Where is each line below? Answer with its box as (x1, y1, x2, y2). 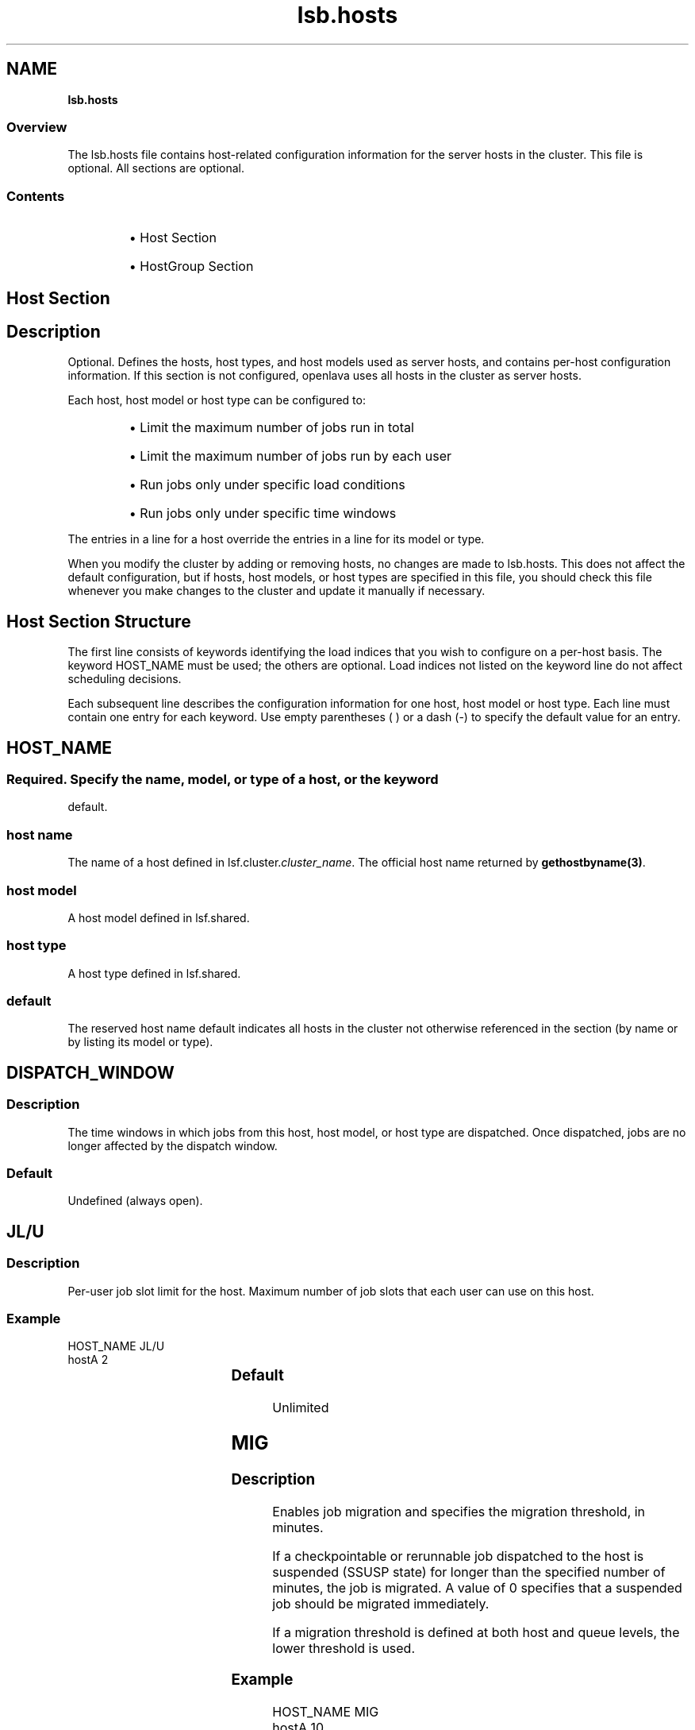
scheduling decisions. (67, 672, 182, 686)
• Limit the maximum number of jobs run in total (129, 419, 414, 436)
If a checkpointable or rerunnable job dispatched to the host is (272, 1547, 644, 1564)
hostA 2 (67, 1353, 109, 1367)
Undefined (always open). (67, 1194, 203, 1208)
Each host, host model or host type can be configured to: (67, 393, 366, 407)
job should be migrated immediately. (272, 1595, 490, 1612)
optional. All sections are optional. (67, 161, 244, 176)
